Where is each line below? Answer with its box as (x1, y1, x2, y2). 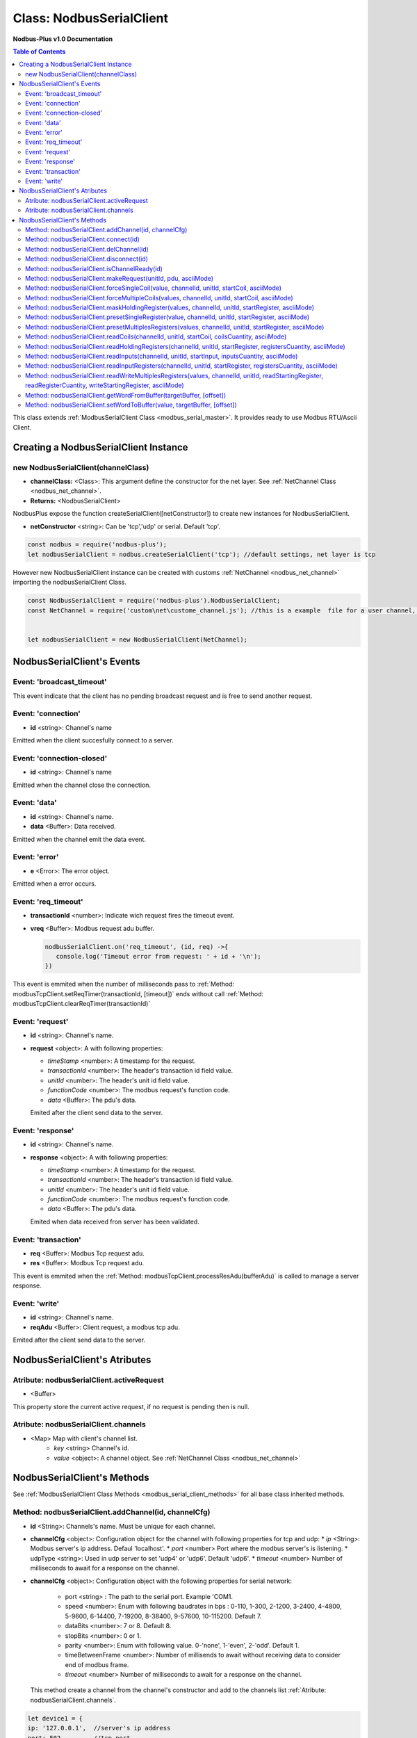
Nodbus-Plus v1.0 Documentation (13, 35, 113, 43)
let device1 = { (27, 1714, 83, 1722)
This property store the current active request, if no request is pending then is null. (13, 1402, 250, 1411)
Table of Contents (13, 47, 66, 56)
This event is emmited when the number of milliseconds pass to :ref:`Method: (13, 980, 235, 989)
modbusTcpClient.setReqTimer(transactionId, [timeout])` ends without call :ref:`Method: (13, 989, 264, 998)
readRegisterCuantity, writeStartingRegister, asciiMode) (25, 381, 184, 389)
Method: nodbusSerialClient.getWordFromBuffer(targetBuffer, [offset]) (25, 391, 226, 399)
